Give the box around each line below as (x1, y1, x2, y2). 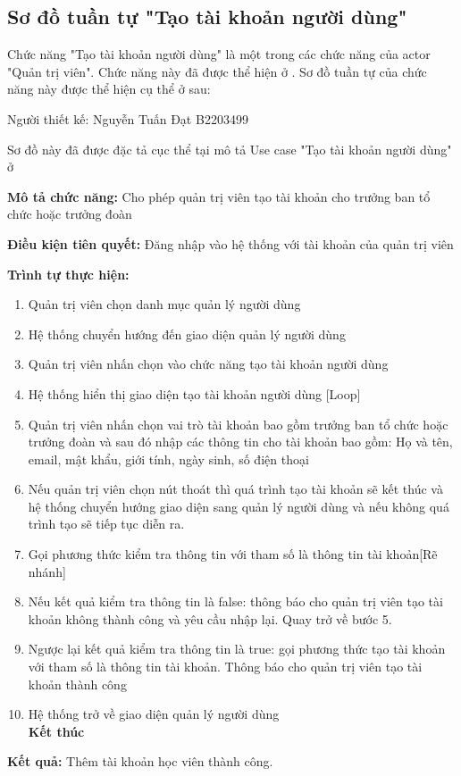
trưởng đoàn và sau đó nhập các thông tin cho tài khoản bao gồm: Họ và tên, (28, 432, 453, 451)
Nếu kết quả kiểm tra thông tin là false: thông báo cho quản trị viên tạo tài (28, 592, 443, 611)
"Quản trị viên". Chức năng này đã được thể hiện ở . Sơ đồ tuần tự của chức (7, 62, 427, 80)
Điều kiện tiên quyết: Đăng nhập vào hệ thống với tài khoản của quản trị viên (7, 234, 454, 253)
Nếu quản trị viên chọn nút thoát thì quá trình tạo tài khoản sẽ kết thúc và (28, 480, 443, 498)
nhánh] (28, 562, 66, 580)
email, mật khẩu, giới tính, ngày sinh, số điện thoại (28, 449, 309, 468)
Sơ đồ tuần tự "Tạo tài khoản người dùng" (7, 3, 407, 30)
